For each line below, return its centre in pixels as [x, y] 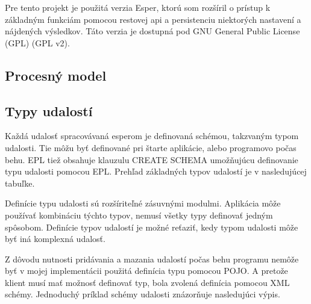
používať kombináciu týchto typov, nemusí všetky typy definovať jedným [139, 215]
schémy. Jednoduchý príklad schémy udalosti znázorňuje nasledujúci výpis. [143, 294]
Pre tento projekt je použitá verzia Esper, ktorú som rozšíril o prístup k [138, 7]
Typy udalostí [49, 110]
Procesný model [56, 75]
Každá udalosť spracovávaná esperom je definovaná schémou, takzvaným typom [152, 136]
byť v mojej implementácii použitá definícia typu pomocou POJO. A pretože [146, 271]
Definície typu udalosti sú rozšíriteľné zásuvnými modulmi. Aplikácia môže [143, 203]
